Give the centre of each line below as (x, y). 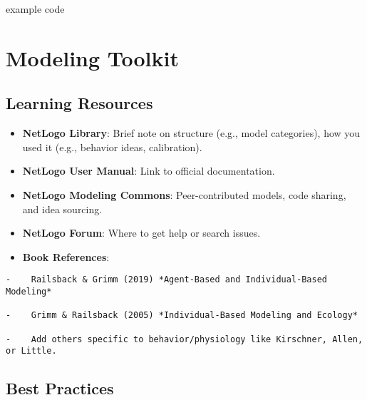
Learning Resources (79, 103)
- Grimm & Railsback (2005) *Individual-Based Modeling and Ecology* (182, 316)
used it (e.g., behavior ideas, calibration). (112, 147)
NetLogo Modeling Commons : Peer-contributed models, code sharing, (184, 194)
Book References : (66, 256)
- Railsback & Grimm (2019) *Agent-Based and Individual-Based (167, 280)
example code (35, 9)
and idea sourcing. (62, 209)
